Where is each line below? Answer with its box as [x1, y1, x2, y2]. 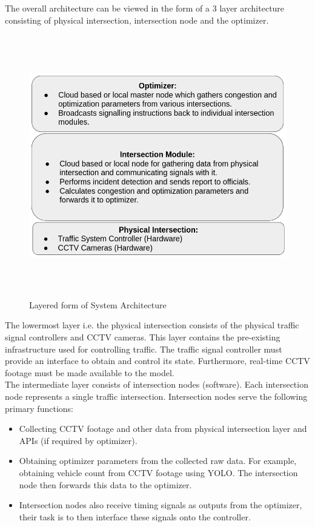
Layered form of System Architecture [29, 298, 167, 311]
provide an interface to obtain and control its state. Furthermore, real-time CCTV [5, 354, 310, 367]
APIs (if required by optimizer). [19, 434, 138, 446]
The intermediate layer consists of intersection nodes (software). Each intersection [5, 378, 308, 391]
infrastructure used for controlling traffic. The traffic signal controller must [5, 342, 282, 355]
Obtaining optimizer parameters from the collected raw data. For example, [19, 454, 297, 467]
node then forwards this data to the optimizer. [19, 478, 192, 491]
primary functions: [5, 402, 73, 414]
